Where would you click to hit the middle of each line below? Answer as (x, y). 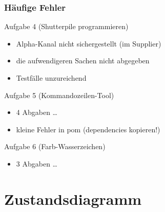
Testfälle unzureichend (51, 78)
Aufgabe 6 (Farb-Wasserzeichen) (55, 146)
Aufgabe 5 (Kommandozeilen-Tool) (59, 95)
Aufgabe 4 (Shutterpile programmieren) (66, 26)
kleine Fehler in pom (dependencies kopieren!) (88, 129)
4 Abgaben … (37, 112)
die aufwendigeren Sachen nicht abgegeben (83, 61)
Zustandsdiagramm (73, 198)
